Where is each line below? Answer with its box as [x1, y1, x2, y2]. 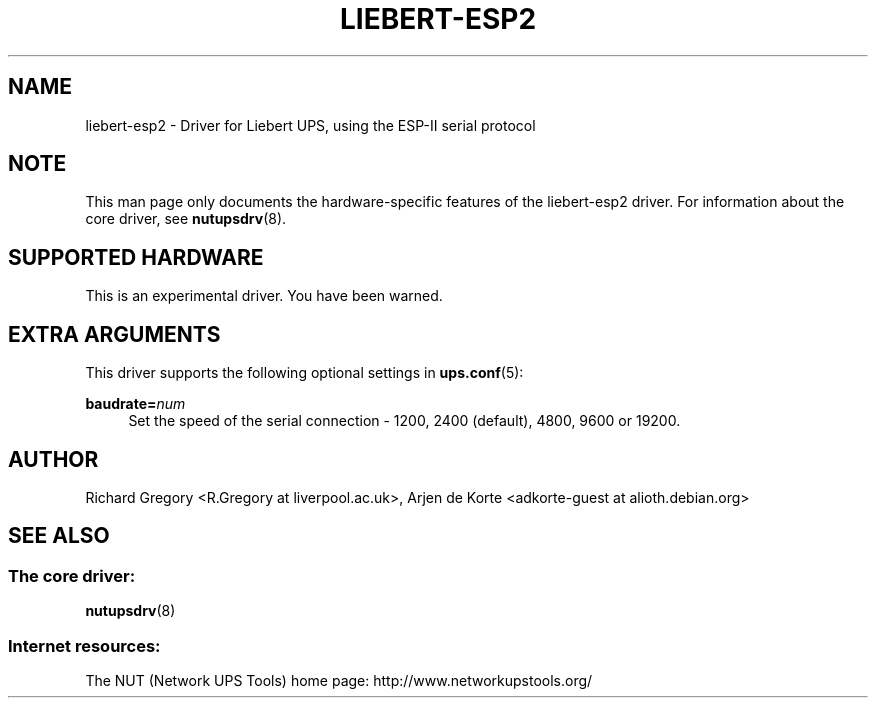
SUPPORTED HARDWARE [8, 244, 264, 270]
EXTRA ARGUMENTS [8, 321, 221, 347]
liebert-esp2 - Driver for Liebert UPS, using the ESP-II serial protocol [85, 116, 536, 134]
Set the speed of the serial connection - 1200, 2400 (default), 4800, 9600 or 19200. [128, 412, 681, 430]
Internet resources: [8, 635, 161, 656]
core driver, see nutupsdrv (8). [85, 210, 287, 228]
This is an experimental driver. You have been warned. [85, 287, 443, 305]
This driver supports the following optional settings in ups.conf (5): [85, 364, 524, 382]
